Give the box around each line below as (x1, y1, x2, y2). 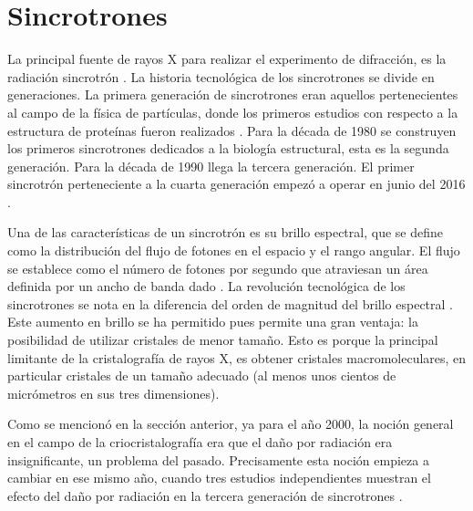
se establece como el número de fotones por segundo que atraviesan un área (7, 258, 428, 277)
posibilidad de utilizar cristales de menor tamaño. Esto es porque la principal (7, 330, 438, 349)
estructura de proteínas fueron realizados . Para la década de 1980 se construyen (7, 120, 457, 140)
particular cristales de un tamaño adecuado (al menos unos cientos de (7, 366, 396, 385)
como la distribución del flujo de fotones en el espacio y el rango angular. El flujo (7, 241, 460, 260)
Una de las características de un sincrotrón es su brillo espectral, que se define (7, 223, 443, 242)
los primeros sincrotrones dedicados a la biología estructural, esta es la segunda (7, 139, 449, 158)
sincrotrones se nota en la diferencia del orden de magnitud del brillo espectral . (7, 294, 454, 313)
